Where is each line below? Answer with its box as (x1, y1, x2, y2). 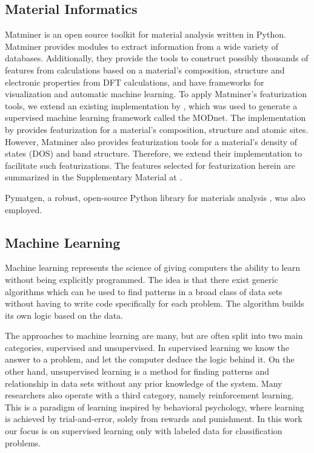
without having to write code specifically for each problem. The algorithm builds (5, 297, 304, 310)
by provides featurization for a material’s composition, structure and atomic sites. (5, 123, 309, 135)
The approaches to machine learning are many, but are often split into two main (5, 329, 303, 342)
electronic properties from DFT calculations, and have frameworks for (5, 75, 264, 88)
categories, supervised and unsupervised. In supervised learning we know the (5, 341, 289, 353)
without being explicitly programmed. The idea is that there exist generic (5, 273, 278, 285)
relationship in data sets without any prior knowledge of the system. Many (5, 376, 282, 389)
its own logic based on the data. (5, 308, 123, 321)
